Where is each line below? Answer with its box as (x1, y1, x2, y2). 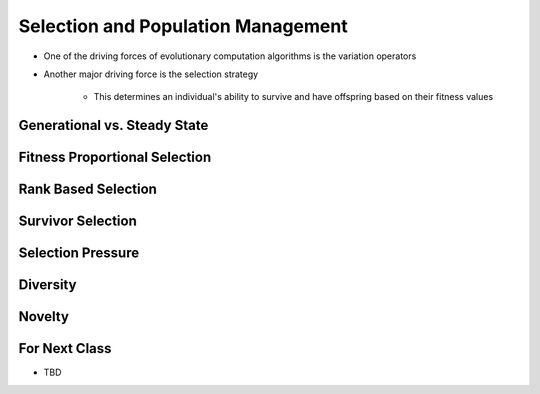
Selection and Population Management (18, 15, 349, 37)
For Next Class (18, 340, 112, 357)
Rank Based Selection (18, 181, 157, 198)
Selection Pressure (18, 245, 140, 262)
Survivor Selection (18, 213, 137, 230)
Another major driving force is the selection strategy (43, 68, 259, 80)
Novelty (18, 308, 70, 325)
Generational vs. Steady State (18, 117, 209, 134)
